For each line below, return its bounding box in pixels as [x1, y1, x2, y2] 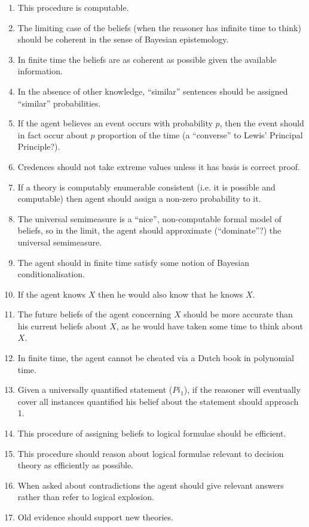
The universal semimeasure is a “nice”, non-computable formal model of [17, 212, 282, 225]
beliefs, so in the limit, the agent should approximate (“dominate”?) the [17, 224, 282, 237]
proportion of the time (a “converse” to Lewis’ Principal [97, 128, 303, 141]
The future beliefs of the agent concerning [17, 308, 172, 320]
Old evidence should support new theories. [17, 511, 173, 523]
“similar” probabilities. [17, 96, 101, 109]
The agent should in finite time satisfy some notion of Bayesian [17, 256, 249, 268]
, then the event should [219, 117, 304, 129]
